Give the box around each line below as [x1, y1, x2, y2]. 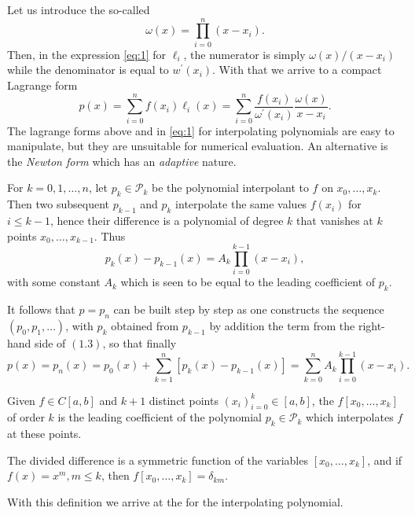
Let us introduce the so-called [7, 2, 150, 17]
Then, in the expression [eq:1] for [7, 46, 167, 62]
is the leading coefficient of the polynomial [57, 409, 263, 425]
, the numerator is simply [183, 46, 306, 62]
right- [358, 317, 385, 333]
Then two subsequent [7, 196, 110, 212]
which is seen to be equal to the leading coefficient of [120, 274, 376, 290]
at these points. [7, 425, 82, 442]
